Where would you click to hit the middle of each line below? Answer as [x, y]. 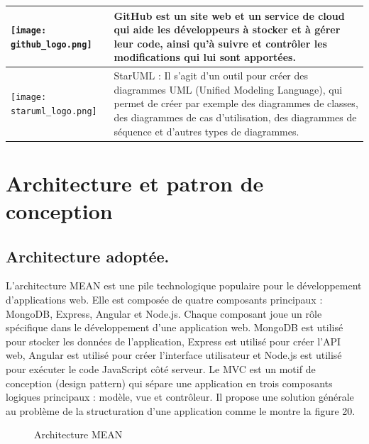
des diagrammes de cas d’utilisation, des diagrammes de [235, 117]
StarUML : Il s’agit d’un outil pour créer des [211, 76]
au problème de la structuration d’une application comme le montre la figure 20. [181, 410]
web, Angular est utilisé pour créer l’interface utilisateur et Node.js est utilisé [174, 355]
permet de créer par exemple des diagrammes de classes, [236, 103]
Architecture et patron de [135, 183]
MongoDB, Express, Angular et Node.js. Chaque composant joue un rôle [164, 313]
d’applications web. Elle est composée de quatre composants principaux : [164, 299]
